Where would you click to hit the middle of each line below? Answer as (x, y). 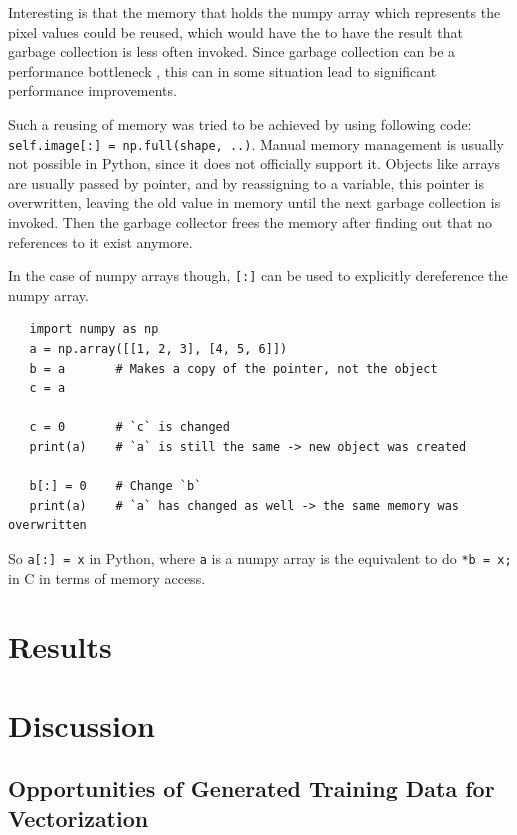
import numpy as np (94, 329)
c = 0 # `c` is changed (129, 427)
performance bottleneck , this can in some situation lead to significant (222, 70)
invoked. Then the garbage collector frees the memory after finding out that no (250, 222)
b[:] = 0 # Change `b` (115, 486)
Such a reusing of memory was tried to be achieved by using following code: (240, 123)
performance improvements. (92, 90)
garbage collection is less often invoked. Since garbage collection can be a (232, 51)
